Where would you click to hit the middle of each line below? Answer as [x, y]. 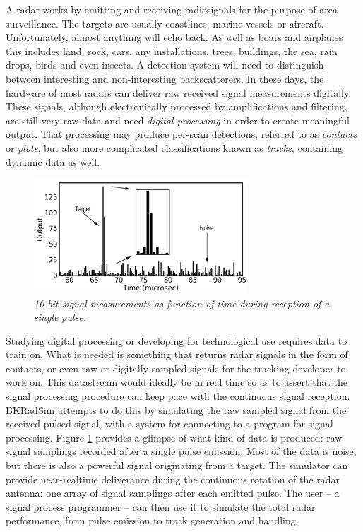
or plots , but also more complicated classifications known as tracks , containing [174, 147]
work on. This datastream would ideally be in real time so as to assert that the [177, 382]
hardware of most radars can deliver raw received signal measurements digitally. [179, 92]
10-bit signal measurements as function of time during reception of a [182, 303]
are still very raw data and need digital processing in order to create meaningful [178, 120]
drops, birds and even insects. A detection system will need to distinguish [165, 65]
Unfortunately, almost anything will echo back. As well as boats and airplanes [174, 37]
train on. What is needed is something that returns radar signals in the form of [177, 354]
